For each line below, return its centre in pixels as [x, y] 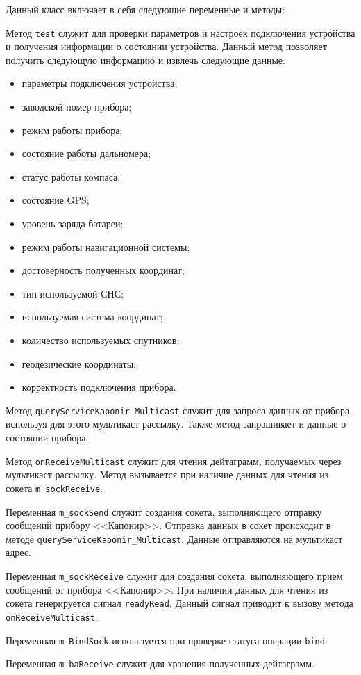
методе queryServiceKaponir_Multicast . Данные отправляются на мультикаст [174, 538]
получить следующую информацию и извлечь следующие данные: [145, 59]
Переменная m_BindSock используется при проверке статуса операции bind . [167, 640]
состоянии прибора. [47, 437]
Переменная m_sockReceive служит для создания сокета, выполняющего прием [174, 576]
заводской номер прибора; [77, 107]
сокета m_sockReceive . [54, 488]
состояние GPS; [56, 200]
